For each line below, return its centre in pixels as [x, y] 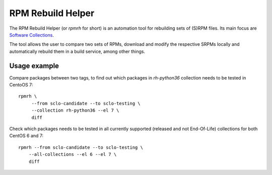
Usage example [34, 66]
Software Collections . [31, 35]
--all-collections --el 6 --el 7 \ [73, 154]
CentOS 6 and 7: [26, 136]
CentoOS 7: [21, 85]
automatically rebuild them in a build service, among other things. [77, 51]
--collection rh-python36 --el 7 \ [75, 110]
